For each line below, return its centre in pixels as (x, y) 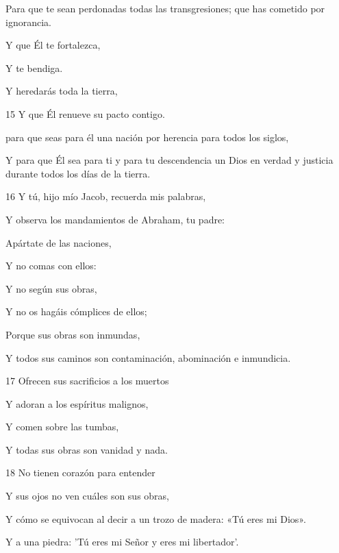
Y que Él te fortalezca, (53, 45)
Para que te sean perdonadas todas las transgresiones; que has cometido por (165, 8)
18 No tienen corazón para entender (80, 472)
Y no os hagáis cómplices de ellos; (76, 311)
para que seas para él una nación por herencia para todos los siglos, (147, 137)
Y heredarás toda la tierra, (62, 91)
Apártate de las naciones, (59, 242)
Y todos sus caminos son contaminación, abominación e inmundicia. (148, 357)
